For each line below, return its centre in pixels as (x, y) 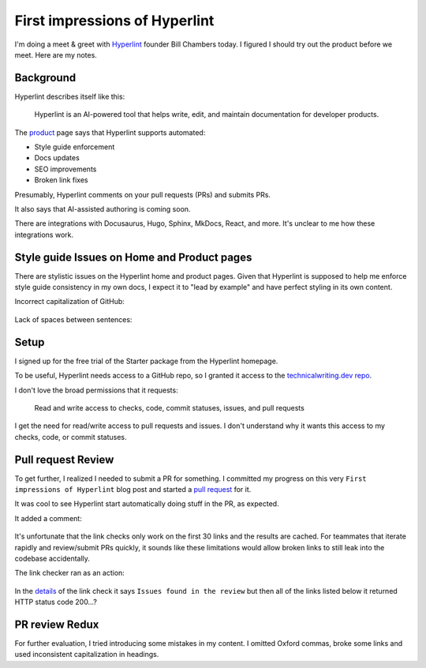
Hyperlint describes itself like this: (70, 96)
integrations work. (44, 235)
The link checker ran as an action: (70, 573)
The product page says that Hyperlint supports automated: (110, 132)
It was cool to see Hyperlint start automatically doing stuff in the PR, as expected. (147, 504)
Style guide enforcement (75, 147)
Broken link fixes (61, 180)
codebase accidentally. (52, 558)
